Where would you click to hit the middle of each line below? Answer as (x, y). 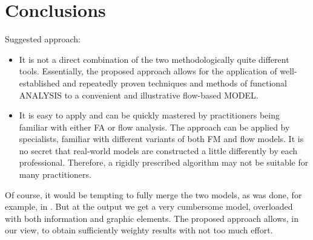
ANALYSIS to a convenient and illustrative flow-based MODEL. (139, 95)
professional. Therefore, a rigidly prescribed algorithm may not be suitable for (164, 162)
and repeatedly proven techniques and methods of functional (175, 83)
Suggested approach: (43, 39)
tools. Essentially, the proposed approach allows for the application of (148, 71)
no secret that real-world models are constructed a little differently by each (158, 150)
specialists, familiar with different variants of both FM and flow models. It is (161, 139)
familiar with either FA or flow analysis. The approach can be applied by (154, 127)
